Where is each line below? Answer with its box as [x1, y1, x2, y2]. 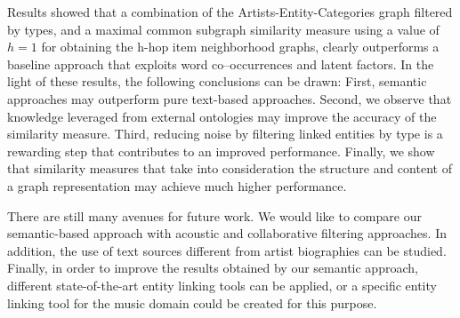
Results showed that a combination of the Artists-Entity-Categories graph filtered [7, 3, 453, 20]
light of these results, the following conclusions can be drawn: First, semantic [7, 72, 427, 91]
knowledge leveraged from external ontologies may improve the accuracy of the [7, 107, 437, 125]
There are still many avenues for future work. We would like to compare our [7, 206, 422, 225]
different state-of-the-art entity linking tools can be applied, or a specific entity [7, 275, 437, 294]
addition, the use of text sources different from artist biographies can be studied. [7, 241, 447, 259]
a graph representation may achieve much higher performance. [7, 176, 347, 195]
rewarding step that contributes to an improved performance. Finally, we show [7, 141, 435, 160]
